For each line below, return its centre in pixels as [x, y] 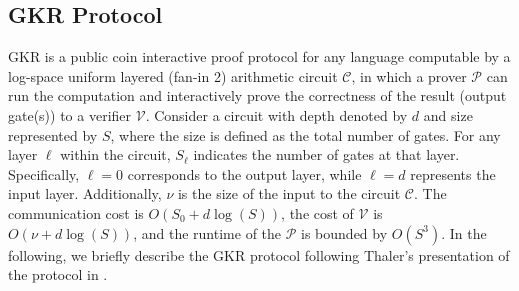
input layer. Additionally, [85, 193]
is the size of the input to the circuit [289, 193]
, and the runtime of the [207, 232]
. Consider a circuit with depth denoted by [276, 114]
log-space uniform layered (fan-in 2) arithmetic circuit [173, 75]
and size [448, 114]
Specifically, [44, 173]
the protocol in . [58, 274]
